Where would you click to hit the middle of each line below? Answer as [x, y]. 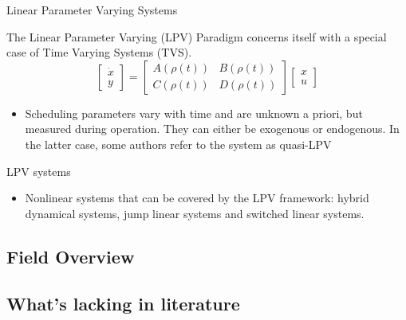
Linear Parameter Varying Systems [92, 10]
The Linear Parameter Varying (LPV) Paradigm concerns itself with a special [197, 36]
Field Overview [71, 256]
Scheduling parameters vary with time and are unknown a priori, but [194, 113]
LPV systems [39, 171]
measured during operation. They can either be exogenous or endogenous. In [212, 129]
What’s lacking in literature [123, 303]
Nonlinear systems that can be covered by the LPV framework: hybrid [197, 198]
